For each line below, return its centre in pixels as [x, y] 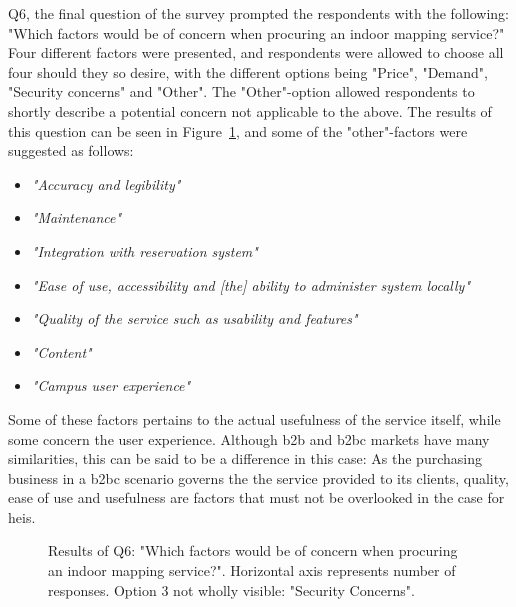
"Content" [61, 351]
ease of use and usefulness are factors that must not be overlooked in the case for [256, 497]
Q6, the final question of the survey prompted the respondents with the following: [258, 13]
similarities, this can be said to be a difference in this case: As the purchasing [245, 458]
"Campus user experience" [111, 385]
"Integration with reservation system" [144, 250]
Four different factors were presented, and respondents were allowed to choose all [256, 52]
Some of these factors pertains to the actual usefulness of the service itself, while [254, 418]
